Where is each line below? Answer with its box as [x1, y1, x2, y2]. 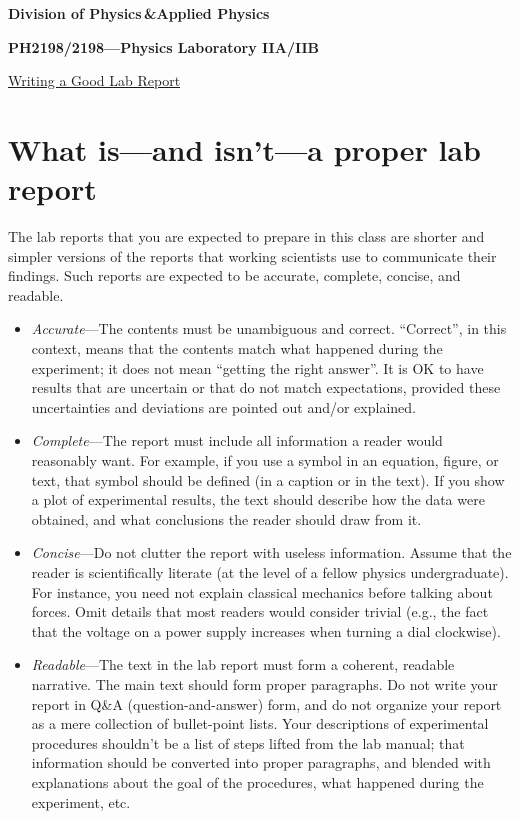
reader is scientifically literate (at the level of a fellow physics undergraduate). [31, 562, 509, 582]
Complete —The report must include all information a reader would [31, 430, 443, 451]
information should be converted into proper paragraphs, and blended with [31, 752, 491, 773]
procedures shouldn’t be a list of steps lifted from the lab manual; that [31, 732, 465, 753]
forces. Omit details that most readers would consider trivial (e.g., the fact [31, 601, 489, 622]
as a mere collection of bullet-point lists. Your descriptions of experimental [31, 713, 489, 734]
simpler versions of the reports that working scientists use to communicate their [8, 245, 497, 266]
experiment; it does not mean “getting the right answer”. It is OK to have [31, 357, 484, 378]
